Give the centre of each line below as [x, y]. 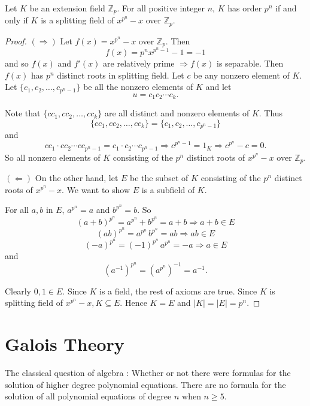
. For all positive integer [161, 8]
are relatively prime [139, 63]
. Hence [133, 303]
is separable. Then [250, 63]
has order [245, 8]
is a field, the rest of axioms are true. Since [178, 291]
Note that [23, 113]
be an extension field [67, 8]
